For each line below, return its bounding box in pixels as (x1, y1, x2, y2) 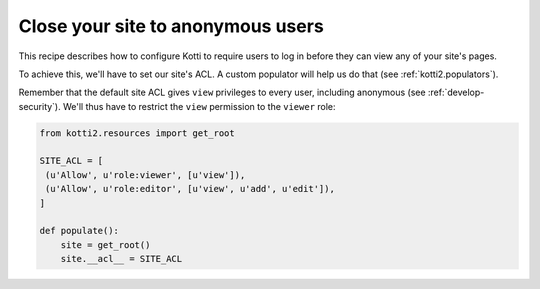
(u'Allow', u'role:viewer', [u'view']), (45, 169, 246, 180)
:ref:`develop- (427, 86, 485, 99)
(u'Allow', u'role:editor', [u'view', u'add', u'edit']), (45, 183, 335, 195)
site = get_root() (60, 239, 151, 250)
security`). (18, 100, 62, 112)
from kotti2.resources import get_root (39, 127, 235, 139)
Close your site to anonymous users (18, 15, 324, 37)
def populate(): (39, 225, 120, 237)
